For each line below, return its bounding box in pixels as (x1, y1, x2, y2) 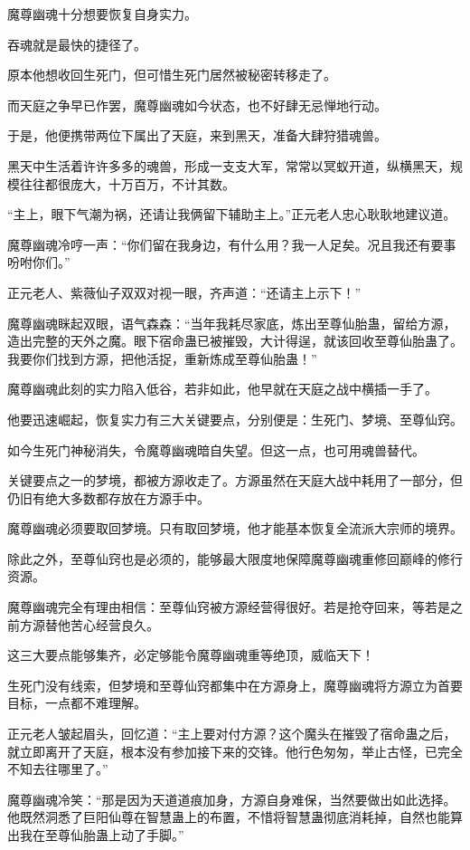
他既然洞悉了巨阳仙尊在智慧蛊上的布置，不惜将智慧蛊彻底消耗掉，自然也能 (7, 807, 450, 826)
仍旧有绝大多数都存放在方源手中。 (7, 488, 210, 507)
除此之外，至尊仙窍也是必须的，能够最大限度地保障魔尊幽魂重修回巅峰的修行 (7, 549, 463, 568)
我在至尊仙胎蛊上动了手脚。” (19, 826, 184, 844)
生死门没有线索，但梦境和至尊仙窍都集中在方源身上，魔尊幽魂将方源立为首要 (7, 675, 463, 694)
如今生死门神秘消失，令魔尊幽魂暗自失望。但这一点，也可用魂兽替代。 (7, 440, 425, 459)
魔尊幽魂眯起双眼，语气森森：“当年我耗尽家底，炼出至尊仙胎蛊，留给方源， (7, 313, 456, 332)
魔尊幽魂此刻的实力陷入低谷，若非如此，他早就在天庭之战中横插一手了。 (7, 379, 437, 398)
